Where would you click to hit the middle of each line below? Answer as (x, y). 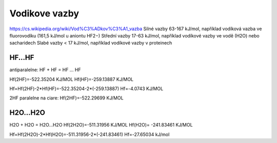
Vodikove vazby (44, 13)
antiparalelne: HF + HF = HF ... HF (45, 70)
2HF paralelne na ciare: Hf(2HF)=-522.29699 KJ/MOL (66, 98)
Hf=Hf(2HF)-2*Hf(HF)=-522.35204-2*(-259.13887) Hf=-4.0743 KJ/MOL (86, 89)
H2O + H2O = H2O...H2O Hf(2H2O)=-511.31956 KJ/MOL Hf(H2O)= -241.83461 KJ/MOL (101, 125)
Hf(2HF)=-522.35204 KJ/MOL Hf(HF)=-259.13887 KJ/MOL (72, 79)
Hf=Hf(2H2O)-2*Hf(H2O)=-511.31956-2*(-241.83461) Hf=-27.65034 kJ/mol (90, 134)
